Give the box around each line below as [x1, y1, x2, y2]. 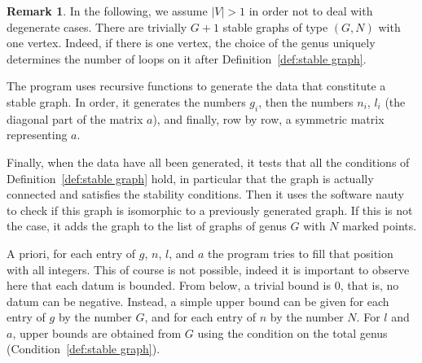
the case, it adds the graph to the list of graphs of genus [7, 217, 287, 234]
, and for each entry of [144, 308, 257, 326]
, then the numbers [258, 93, 354, 110]
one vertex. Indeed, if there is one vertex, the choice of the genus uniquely [7, 34, 376, 51]
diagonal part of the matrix [7, 110, 143, 127]
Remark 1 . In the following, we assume [7, 2, 208, 19]
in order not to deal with [248, 2, 373, 19]
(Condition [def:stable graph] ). [7, 340, 160, 357]
